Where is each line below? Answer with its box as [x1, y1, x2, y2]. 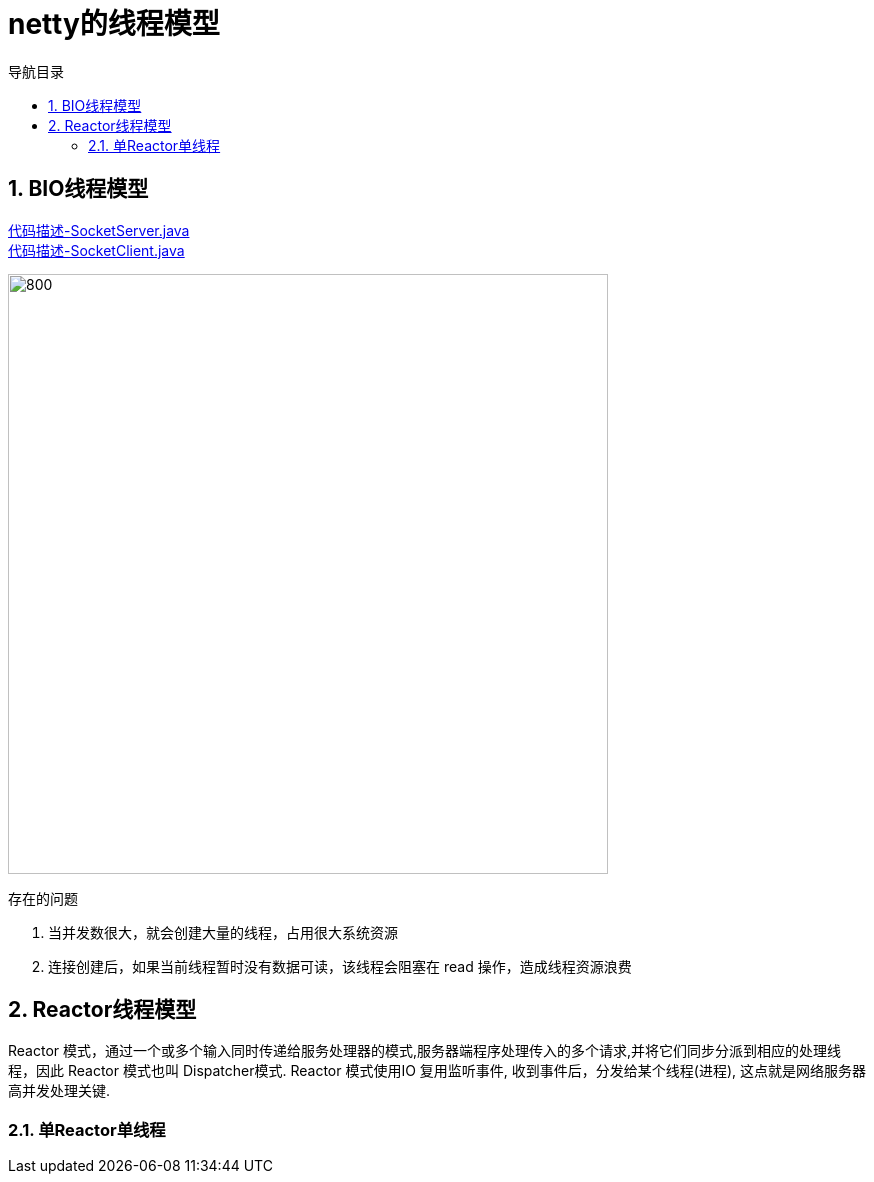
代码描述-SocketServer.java [8, 221, 190, 239]
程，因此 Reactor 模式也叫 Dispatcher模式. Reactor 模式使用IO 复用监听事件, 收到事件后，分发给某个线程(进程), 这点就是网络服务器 [8, 1062, 867, 1080]
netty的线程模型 [8, 7, 220, 41]
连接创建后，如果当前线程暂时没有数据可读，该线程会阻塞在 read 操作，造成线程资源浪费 [48, 957, 632, 975]
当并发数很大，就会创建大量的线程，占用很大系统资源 [48, 923, 398, 941]
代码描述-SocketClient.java [8, 241, 185, 259]
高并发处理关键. [8, 1082, 111, 1100]
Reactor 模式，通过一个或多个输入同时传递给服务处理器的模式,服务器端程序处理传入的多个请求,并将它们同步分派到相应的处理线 [8, 1042, 842, 1060]
